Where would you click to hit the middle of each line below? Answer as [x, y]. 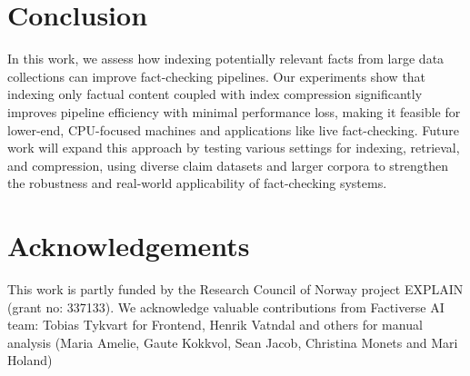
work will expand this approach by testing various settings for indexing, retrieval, [234, 148]
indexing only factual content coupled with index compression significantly [215, 94]
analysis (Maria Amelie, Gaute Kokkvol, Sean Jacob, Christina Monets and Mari [233, 342]
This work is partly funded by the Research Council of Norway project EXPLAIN [235, 289]
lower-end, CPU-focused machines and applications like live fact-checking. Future [233, 129]
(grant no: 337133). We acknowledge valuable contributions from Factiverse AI [226, 307]
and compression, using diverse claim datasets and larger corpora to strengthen [228, 165]
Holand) [30, 360]
